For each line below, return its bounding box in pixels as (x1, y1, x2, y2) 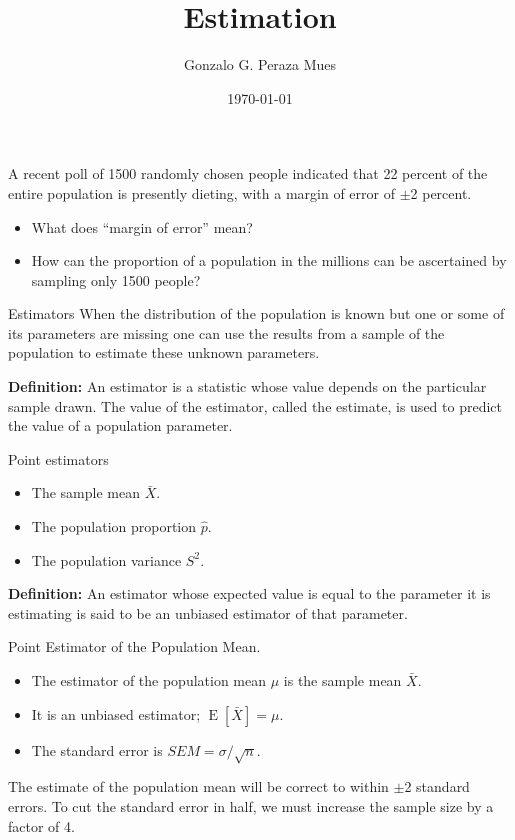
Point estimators (8, 448, 109, 469)
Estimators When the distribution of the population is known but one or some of (8, 303, 505, 324)
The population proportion (31, 516, 197, 537)
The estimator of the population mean (31, 670, 267, 690)
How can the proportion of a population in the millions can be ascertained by (31, 250, 507, 271)
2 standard (404, 776, 470, 797)
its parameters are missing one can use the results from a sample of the (8, 322, 445, 343)
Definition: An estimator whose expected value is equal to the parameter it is (8, 583, 491, 604)
